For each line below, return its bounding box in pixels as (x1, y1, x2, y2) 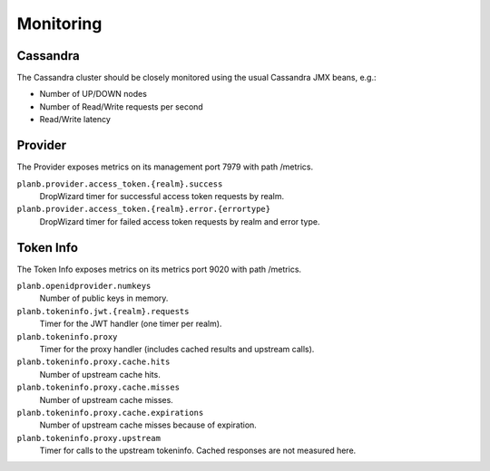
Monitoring (16, 14, 103, 34)
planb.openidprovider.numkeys (16, 281, 152, 291)
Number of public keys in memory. (39, 293, 169, 303)
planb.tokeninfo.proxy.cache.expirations (16, 408, 204, 418)
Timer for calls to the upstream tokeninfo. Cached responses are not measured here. (39, 445, 357, 457)
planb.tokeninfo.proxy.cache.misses (16, 382, 181, 393)
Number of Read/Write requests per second (39, 101, 203, 112)
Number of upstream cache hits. (39, 369, 161, 380)
